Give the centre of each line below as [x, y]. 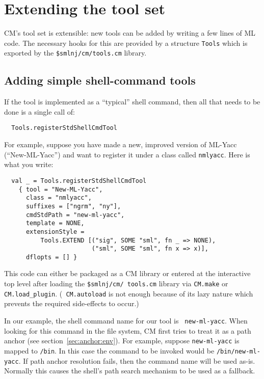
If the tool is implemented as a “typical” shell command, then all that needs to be [132, 102]
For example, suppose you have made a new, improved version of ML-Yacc [121, 144]
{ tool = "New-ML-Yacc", [61, 189]
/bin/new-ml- [238, 351]
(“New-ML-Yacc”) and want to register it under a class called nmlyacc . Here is [127, 154]
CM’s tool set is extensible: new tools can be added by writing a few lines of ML [130, 33]
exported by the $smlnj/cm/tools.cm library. [75, 53]
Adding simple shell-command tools [100, 80]
